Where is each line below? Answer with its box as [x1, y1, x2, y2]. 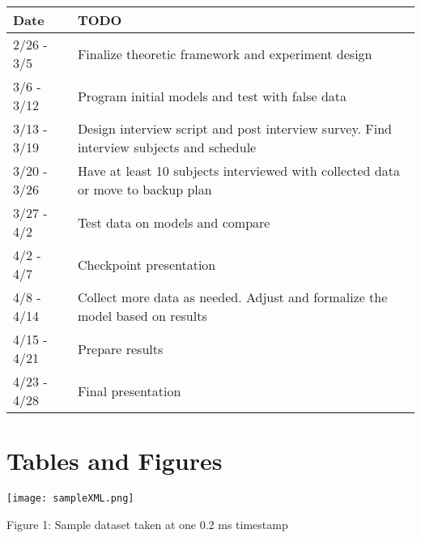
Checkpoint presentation [77, 254, 216, 274]
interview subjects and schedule [77, 138, 257, 156]
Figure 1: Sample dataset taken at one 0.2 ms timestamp [6, 515, 288, 532]
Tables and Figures [6, 444, 223, 477]
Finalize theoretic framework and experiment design [77, 44, 372, 63]
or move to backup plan [77, 180, 212, 199]
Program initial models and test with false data [77, 86, 347, 105]
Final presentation [77, 381, 181, 400]
